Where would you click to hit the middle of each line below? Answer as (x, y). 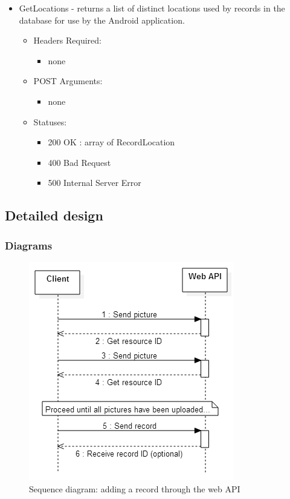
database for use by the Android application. (102, 20)
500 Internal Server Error (95, 183)
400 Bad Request (79, 162)
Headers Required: (67, 40)
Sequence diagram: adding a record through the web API (135, 488)
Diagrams (29, 245)
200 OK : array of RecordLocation (111, 142)
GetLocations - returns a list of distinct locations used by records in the (152, 8)
